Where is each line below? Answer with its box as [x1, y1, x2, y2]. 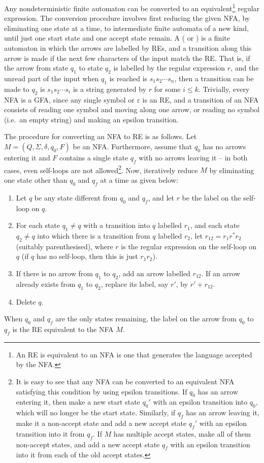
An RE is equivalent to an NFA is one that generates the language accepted [16, 349, 252, 359]
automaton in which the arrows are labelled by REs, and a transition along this [4, 43, 252, 53]
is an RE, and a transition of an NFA [142, 94, 259, 105]
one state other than [4, 175, 68, 185]
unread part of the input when [4, 73, 99, 84]
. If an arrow [201, 268, 241, 278]
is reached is [109, 73, 148, 84]
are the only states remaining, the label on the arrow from [55, 313, 237, 324]
